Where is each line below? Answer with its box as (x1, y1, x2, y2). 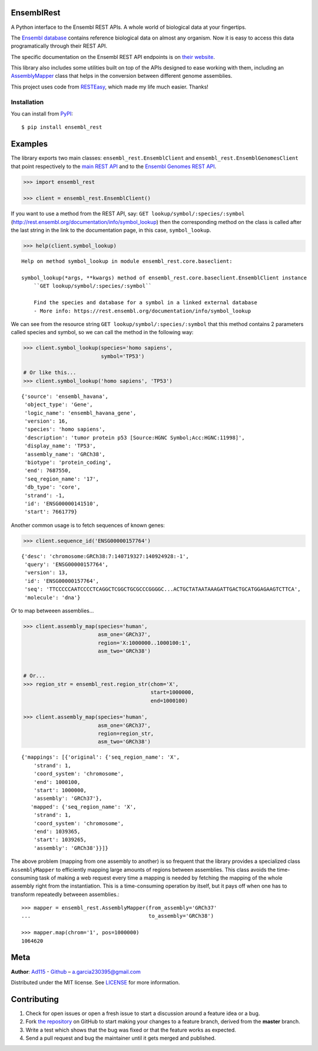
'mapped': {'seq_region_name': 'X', (30, 803, 137, 810)
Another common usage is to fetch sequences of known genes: (11, 522, 165, 529)
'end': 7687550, (24, 467, 71, 474)
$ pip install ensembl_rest (21, 124, 102, 131)
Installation (11, 98, 44, 106)
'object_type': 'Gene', (24, 401, 93, 408)
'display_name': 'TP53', (24, 443, 97, 449)
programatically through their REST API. (11, 42, 108, 50)
